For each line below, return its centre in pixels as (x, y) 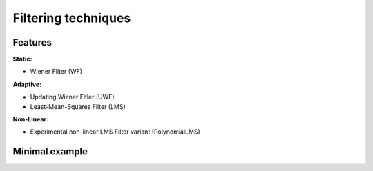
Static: (22, 59)
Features (32, 42)
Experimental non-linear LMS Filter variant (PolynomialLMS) (115, 132)
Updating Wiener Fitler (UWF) (72, 97)
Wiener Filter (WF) (56, 72)
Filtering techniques (72, 18)
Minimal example (50, 152)
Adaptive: (27, 84)
